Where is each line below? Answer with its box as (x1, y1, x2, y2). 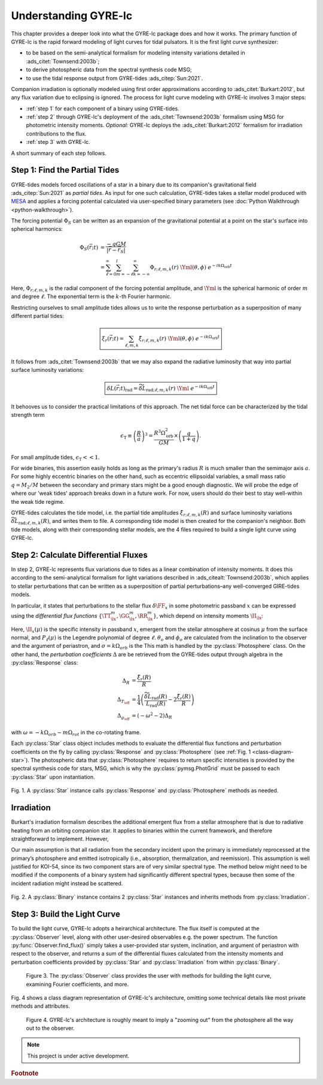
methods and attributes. (11, 1002, 70, 1010)
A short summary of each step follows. (11, 149, 107, 157)
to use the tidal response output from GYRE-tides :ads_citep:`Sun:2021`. (26, 74, 203, 82)
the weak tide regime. (11, 498, 65, 505)
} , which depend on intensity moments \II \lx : (153, 612, 263, 621)
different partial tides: (11, 312, 64, 319)
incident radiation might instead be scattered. (11, 879, 123, 887)
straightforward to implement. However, (11, 835, 109, 842)
